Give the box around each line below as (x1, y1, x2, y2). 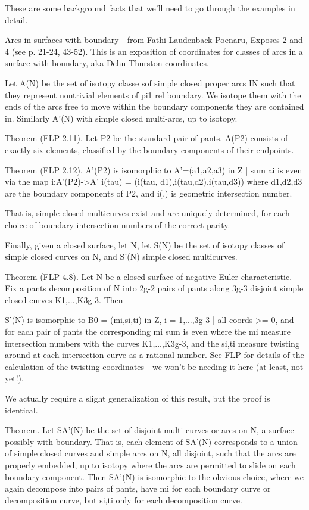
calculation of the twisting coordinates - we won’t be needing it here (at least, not (5, 360, 304, 372)
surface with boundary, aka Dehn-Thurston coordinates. (5, 57, 209, 69)
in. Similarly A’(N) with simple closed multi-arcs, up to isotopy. (5, 111, 238, 124)
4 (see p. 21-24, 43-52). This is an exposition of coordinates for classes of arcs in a (5, 45, 303, 57)
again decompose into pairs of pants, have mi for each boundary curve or (5, 482, 271, 495)
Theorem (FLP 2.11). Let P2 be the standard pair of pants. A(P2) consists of (5, 132, 288, 144)
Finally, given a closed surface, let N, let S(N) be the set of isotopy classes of (5, 238, 285, 251)
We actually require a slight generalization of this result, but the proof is (5, 392, 270, 405)
